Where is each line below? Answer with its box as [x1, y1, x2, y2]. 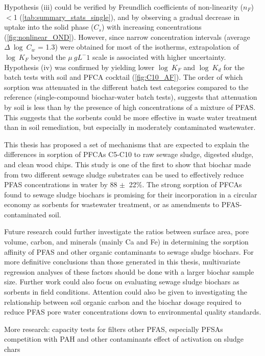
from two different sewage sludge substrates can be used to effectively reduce [4, 169, 244, 180]
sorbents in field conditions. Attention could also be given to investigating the [4, 286, 248, 297]
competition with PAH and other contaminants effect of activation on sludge [4, 333, 244, 344]
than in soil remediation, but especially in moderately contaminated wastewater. [4, 122, 256, 132]
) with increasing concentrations [101, 21, 202, 32]
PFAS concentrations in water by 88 [4, 179, 117, 190]
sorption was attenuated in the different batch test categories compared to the [4, 81, 249, 92]
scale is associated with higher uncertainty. [92, 51, 226, 62]
